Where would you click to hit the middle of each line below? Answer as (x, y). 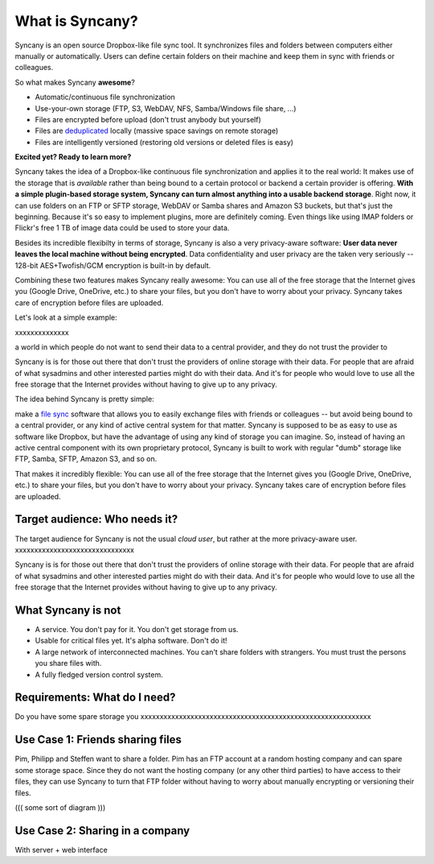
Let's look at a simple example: (66, 317)
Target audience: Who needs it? (96, 519)
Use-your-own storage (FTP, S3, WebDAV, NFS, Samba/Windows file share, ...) (166, 108)
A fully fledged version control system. (99, 674)
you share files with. (68, 664)
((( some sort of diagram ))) (60, 807)
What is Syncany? (76, 21)
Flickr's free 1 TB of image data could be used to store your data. (122, 228)
